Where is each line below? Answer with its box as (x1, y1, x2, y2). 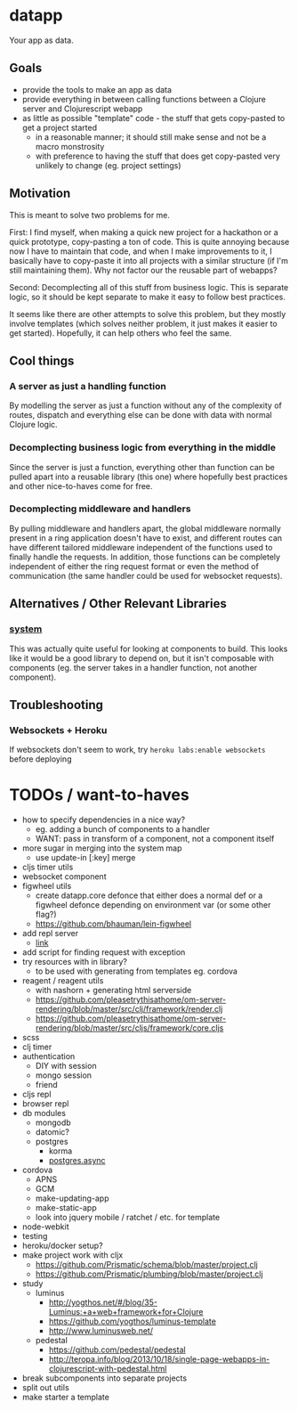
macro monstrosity (35, 141, 105, 151)
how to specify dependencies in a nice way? (21, 814, 185, 825)
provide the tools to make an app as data (21, 84, 172, 94)
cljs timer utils (21, 861, 74, 873)
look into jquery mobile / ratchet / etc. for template (35, 1212, 221, 1223)
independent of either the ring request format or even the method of (9, 560, 260, 571)
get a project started (21, 122, 98, 133)
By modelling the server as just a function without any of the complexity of (9, 400, 282, 411)
